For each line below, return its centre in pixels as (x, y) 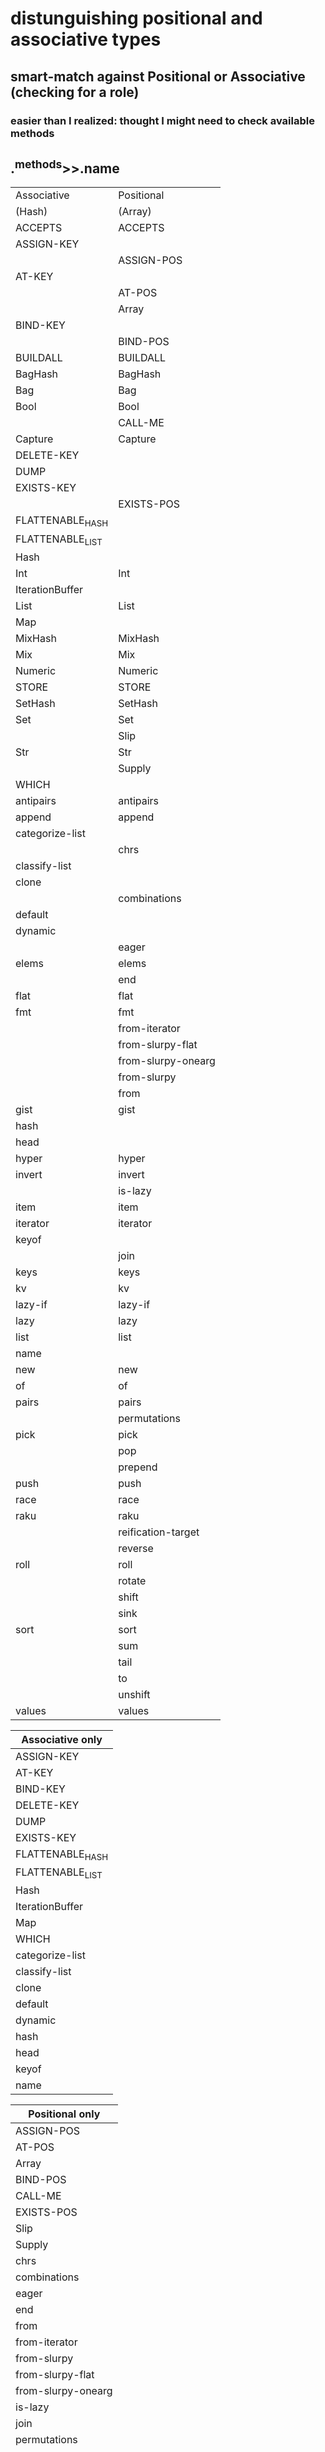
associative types (86, 39)
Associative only (62, 1739)
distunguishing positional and (136, 18)
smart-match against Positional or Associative (158, 76)
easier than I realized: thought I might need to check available (162, 120)
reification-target (159, 1532)
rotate (132, 1580)
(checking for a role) (75, 92)
